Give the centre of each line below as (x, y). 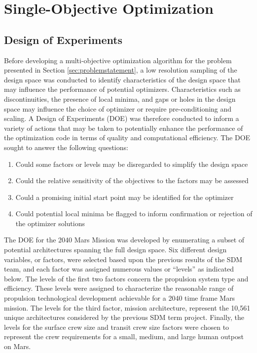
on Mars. (18, 346)
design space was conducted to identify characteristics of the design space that (122, 79)
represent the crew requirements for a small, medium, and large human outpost (124, 336)
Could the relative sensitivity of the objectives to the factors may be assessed (132, 180)
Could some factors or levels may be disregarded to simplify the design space (132, 164)
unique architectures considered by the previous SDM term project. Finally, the (124, 317)
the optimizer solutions (50, 223)
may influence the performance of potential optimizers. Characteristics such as (122, 89)
